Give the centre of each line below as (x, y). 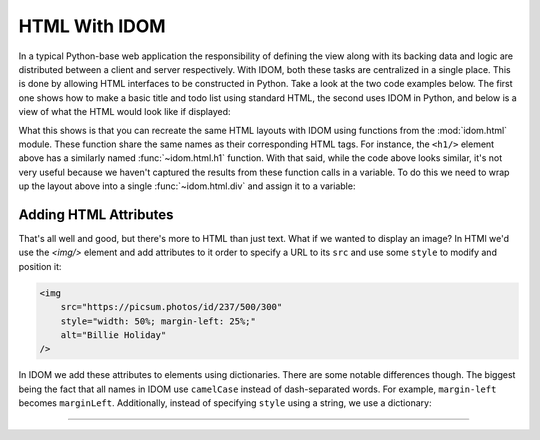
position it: (40, 266)
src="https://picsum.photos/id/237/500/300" (171, 307)
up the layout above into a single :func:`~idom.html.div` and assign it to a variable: (187, 186)
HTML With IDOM (92, 26)
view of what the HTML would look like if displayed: (124, 112)
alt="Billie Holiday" (113, 334)
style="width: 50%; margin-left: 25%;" (158, 321)
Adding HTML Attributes (96, 214)
